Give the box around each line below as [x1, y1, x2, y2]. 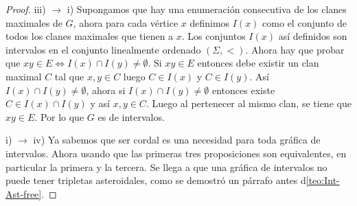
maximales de [5, 15, 62, 30]
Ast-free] [5, 186, 42, 201]
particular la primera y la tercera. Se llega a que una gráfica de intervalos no [5, 159, 327, 174]
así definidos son [278, 29, 347, 43]
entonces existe [212, 82, 275, 97]
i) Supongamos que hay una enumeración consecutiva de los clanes [67, 2, 347, 16]
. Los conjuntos [181, 29, 246, 43]
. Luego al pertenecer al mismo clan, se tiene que [146, 96, 352, 111]
